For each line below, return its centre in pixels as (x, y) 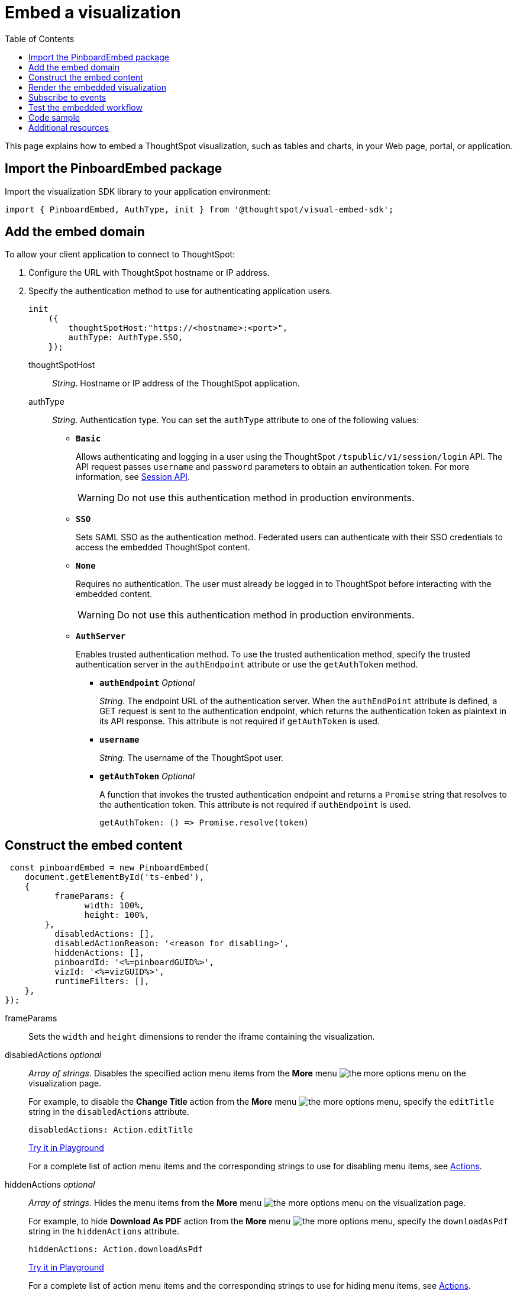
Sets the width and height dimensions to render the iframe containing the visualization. (202, 1037)
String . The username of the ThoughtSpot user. (192, 758)
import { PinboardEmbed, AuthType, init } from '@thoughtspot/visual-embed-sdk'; (199, 209)
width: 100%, (114, 906)
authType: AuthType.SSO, (126, 338)
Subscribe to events (67, 97)
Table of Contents (40, 38)
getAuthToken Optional (147, 776)
